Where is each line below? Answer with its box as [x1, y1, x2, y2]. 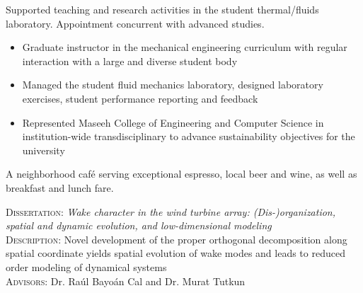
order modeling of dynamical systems [6, 259, 167, 274]
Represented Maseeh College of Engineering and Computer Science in [22, 115, 324, 130]
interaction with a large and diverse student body [22, 53, 238, 68]
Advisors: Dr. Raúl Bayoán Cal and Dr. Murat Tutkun [6, 273, 246, 288]
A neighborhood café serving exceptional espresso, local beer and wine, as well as [6, 166, 357, 181]
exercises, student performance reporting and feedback [22, 91, 258, 105]
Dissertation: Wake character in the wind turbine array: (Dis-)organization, [6, 204, 336, 219]
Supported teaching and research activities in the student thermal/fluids [6, 2, 319, 16]
